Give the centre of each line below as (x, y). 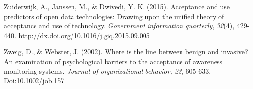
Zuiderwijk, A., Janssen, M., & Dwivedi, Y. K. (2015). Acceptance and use (117, 6)
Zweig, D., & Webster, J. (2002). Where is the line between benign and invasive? (126, 52)
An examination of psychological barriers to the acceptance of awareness (113, 61)
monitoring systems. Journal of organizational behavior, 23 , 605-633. (108, 71)
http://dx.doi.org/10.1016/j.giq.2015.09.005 (84, 35)
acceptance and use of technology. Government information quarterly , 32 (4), (119, 26)
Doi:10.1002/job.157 (34, 80)
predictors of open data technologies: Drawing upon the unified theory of (114, 16)
